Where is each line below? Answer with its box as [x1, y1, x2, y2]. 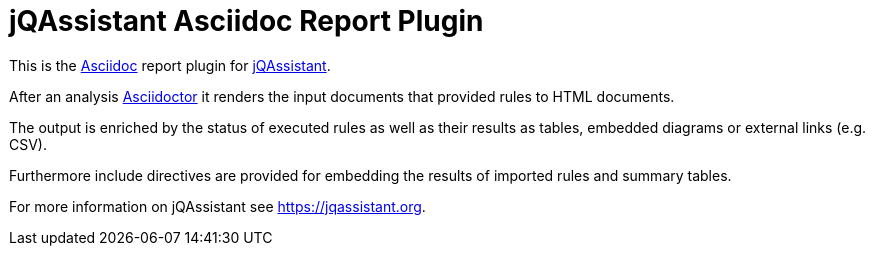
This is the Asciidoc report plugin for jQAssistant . [9, 56, 331, 74]
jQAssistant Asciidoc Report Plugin [9, 4, 484, 38]
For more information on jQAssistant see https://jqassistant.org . [9, 197, 426, 215]
